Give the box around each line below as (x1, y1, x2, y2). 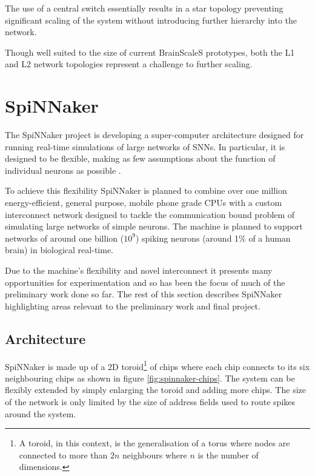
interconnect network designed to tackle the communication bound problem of (5, 208, 295, 220)
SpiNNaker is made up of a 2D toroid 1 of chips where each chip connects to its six (5, 358, 310, 372)
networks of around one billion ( (5, 231, 124, 244)
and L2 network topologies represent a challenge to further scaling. (5, 58, 253, 70)
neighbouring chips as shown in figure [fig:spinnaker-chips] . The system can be (5, 371, 295, 384)
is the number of (197, 448, 259, 461)
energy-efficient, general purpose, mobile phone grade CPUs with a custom (5, 196, 282, 209)
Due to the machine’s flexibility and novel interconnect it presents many (5, 264, 273, 277)
